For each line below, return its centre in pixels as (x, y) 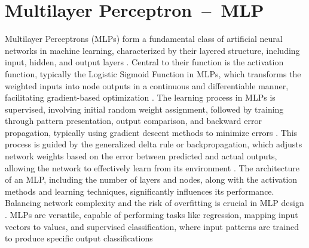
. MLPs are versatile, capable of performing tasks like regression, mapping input (152, 215)
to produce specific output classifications (79, 238)
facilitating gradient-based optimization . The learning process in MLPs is (140, 97)
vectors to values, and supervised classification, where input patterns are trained (152, 226)
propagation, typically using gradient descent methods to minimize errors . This (151, 132)
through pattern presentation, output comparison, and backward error (133, 121)
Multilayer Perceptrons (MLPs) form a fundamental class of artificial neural (144, 39)
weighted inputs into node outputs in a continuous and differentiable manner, (147, 85)
